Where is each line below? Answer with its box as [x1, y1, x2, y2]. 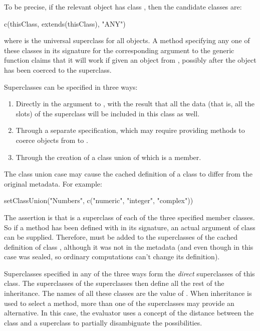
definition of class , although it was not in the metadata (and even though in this [4, 241, 253, 252]
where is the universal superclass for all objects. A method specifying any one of [4, 35, 250, 46]
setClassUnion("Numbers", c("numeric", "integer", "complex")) [4, 195, 193, 206]
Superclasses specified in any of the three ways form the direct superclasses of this [4, 268, 255, 278]
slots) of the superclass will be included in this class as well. [16, 108, 200, 118]
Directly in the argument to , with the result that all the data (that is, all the [16, 98, 254, 109]
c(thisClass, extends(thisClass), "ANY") [4, 18, 126, 29]
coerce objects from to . [16, 134, 88, 145]
